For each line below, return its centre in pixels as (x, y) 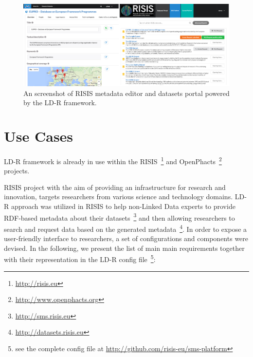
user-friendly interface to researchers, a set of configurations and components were (126, 238)
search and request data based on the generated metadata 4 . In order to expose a (126, 228)
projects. (17, 171)
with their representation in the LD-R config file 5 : (80, 258)
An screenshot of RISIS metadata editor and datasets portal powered (126, 93)
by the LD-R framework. (60, 103)
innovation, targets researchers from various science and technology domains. (118, 197)
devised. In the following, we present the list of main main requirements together (124, 248)
